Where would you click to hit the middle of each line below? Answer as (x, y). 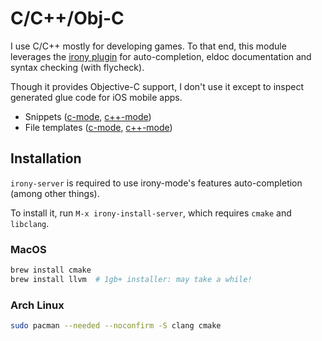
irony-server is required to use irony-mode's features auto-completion (156, 183)
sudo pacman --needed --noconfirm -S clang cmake (116, 326)
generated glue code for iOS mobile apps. (96, 97)
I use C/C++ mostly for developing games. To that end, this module (148, 46)
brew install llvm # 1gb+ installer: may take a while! (131, 279)
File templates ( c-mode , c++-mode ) (98, 127)
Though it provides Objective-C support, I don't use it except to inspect (157, 86)
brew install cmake (51, 270)
